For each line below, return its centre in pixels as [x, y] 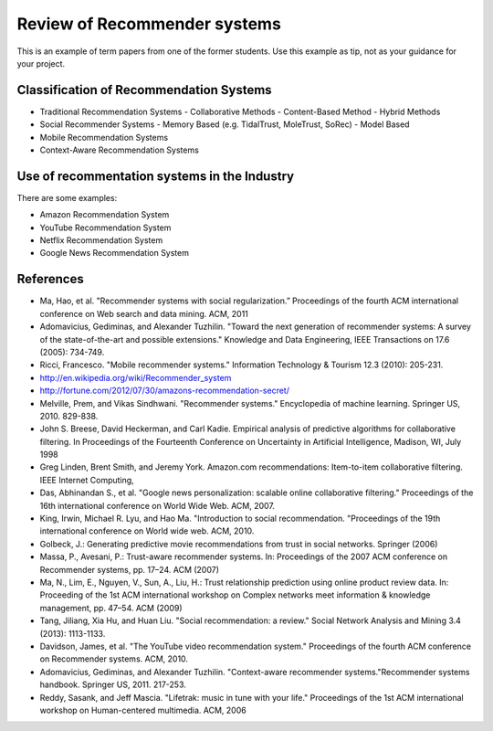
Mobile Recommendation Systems [104, 137]
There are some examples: [67, 197]
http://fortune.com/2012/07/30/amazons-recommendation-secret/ [164, 391]
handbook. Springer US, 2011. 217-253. [113, 684]
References [50, 279]
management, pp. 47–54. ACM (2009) [111, 608]
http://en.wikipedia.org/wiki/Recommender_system [136, 377]
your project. [41, 63]
